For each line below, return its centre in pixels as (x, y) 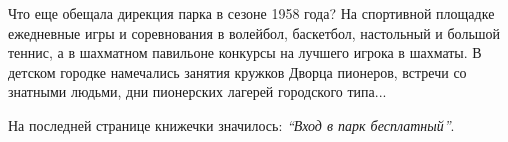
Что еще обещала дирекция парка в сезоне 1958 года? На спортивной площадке (251, 13)
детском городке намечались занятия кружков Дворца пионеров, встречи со (237, 71)
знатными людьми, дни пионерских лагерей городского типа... (197, 91)
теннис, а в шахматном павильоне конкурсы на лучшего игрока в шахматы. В (245, 52)
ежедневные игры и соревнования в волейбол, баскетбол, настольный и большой (254, 32)
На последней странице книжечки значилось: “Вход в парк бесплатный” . (231, 124)
